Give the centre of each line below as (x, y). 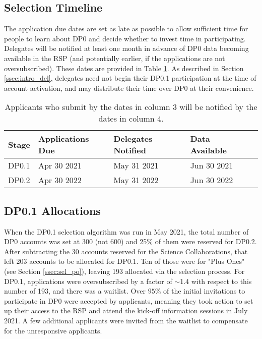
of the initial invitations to (204, 291)
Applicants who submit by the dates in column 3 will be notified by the (131, 107)
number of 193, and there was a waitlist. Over (75, 291)
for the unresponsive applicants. (53, 330)
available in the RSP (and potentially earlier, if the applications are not (115, 58)
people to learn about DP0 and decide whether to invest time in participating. (125, 38)
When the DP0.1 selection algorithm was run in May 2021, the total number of (126, 231)
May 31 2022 (136, 180)
